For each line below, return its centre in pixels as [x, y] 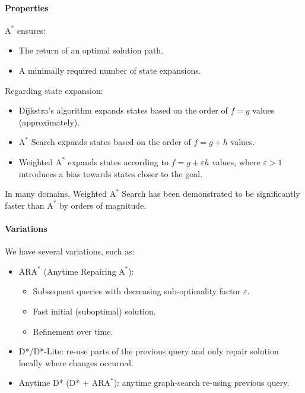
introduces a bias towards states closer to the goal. [111, 173]
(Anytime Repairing [80, 271]
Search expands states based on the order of [111, 142]
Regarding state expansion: [54, 90]
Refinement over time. [73, 331]
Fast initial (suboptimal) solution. [94, 311]
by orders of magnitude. [103, 205]
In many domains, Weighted [56, 194]
